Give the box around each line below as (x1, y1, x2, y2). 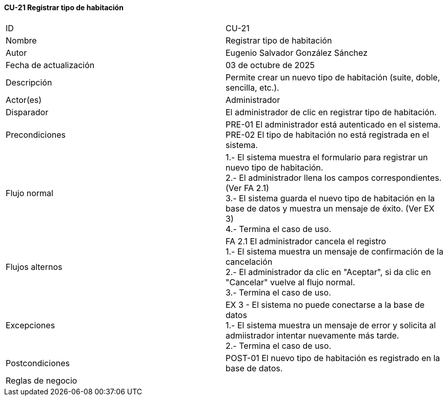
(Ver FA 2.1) (226, 182, 269, 193)
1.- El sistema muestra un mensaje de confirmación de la (226, 246, 443, 257)
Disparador (6, 107, 49, 117)
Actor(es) (6, 94, 42, 105)
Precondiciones (6, 129, 66, 140)
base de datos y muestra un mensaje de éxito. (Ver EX (226, 203, 435, 214)
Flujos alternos (6, 261, 63, 272)
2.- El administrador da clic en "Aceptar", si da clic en (226, 266, 431, 277)
